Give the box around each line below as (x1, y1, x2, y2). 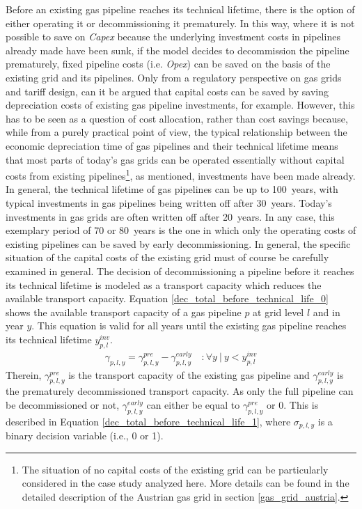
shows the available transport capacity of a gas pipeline (6, 304, 242, 319)
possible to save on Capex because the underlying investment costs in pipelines (6, 29, 340, 44)
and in (313, 304, 340, 319)
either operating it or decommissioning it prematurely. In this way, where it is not (6, 15, 355, 30)
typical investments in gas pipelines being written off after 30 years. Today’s (6, 195, 332, 210)
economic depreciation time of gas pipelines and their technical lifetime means (6, 138, 338, 152)
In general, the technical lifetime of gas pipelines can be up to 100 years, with (6, 182, 338, 196)
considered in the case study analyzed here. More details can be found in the (22, 476, 349, 490)
